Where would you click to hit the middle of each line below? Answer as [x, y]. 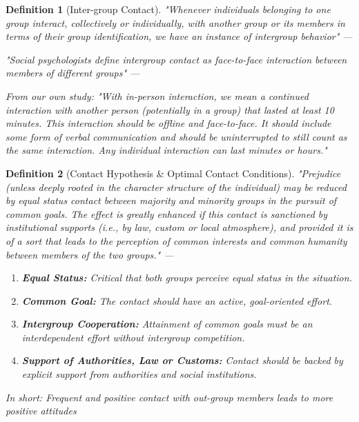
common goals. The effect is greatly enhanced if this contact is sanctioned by [167, 213]
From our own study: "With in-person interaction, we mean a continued [157, 96]
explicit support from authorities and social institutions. [139, 374]
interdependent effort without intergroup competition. [133, 337]
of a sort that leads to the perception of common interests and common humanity [176, 240]
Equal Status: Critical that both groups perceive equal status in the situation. [187, 278]
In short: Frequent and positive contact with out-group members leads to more [169, 397]
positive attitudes [41, 411]
